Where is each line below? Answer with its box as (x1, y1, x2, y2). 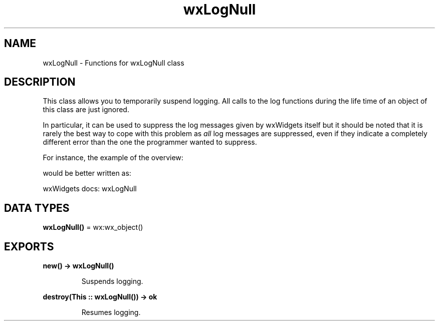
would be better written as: (43, 169, 131, 178)
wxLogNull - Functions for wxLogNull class (43, 58, 184, 67)
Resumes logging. (81, 308, 141, 317)
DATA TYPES (4, 201, 70, 214)
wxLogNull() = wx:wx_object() (43, 223, 143, 232)
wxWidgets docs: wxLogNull (43, 184, 137, 193)
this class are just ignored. (43, 105, 129, 114)
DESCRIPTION (4, 76, 76, 89)
